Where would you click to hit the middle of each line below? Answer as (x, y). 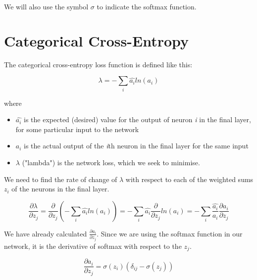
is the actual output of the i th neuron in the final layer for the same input (136, 146)
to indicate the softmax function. (147, 6)
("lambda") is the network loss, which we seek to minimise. (111, 163)
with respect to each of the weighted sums (189, 179)
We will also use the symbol (46, 6)
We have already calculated (46, 233)
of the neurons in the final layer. (60, 189)
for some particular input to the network (77, 129)
